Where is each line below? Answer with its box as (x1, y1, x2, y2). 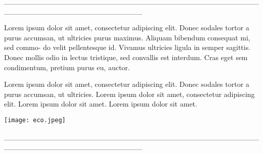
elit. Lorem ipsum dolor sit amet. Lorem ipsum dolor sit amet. (4, 98, 197, 109)
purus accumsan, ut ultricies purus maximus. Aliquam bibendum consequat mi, (4, 32, 250, 42)
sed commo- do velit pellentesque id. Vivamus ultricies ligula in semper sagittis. (4, 42, 251, 53)
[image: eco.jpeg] (4, 116, 66, 124)
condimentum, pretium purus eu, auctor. (4, 62, 130, 72)
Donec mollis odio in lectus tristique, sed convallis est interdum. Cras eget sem (4, 52, 248, 62)
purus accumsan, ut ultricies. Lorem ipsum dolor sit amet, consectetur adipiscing (4, 88, 255, 99)
